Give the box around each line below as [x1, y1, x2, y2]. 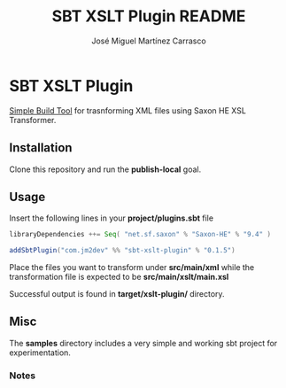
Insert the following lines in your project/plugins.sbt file [9, 213, 214, 223]
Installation [9, 140, 73, 156]
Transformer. [9, 114, 57, 125]
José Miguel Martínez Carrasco [91, 35, 206, 46]
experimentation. [9, 347, 71, 358]
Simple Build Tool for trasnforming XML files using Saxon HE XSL [9, 105, 246, 116]
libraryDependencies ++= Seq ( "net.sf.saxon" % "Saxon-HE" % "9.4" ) [9, 230, 272, 239]
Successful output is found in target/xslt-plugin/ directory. [9, 289, 225, 299]
